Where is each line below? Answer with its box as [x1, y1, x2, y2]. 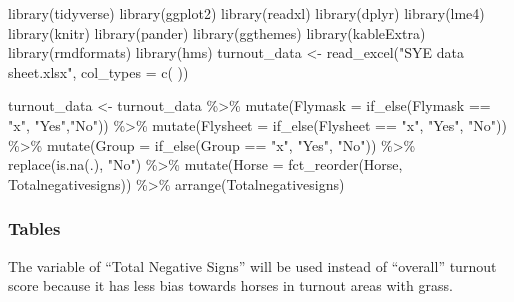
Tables [8, 216, 61, 241]
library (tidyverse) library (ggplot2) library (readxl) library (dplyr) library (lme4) [8, 3, 485, 23]
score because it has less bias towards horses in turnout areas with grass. [8, 275, 453, 296]
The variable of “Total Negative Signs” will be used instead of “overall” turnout [8, 255, 497, 276]
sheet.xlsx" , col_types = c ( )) [8, 61, 189, 82]
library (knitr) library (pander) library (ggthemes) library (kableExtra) [8, 22, 426, 43]
